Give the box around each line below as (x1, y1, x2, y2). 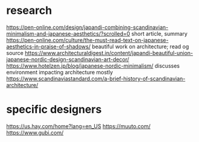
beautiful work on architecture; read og (92, 43, 189, 50)
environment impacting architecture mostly (6, 68, 113, 76)
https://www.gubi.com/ (6, 129, 64, 136)
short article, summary (131, 30, 188, 37)
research (6, 4, 52, 18)
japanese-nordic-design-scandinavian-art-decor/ (6, 56, 130, 63)
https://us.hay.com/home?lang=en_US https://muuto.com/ (6, 122, 151, 130)
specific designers (6, 103, 102, 117)
